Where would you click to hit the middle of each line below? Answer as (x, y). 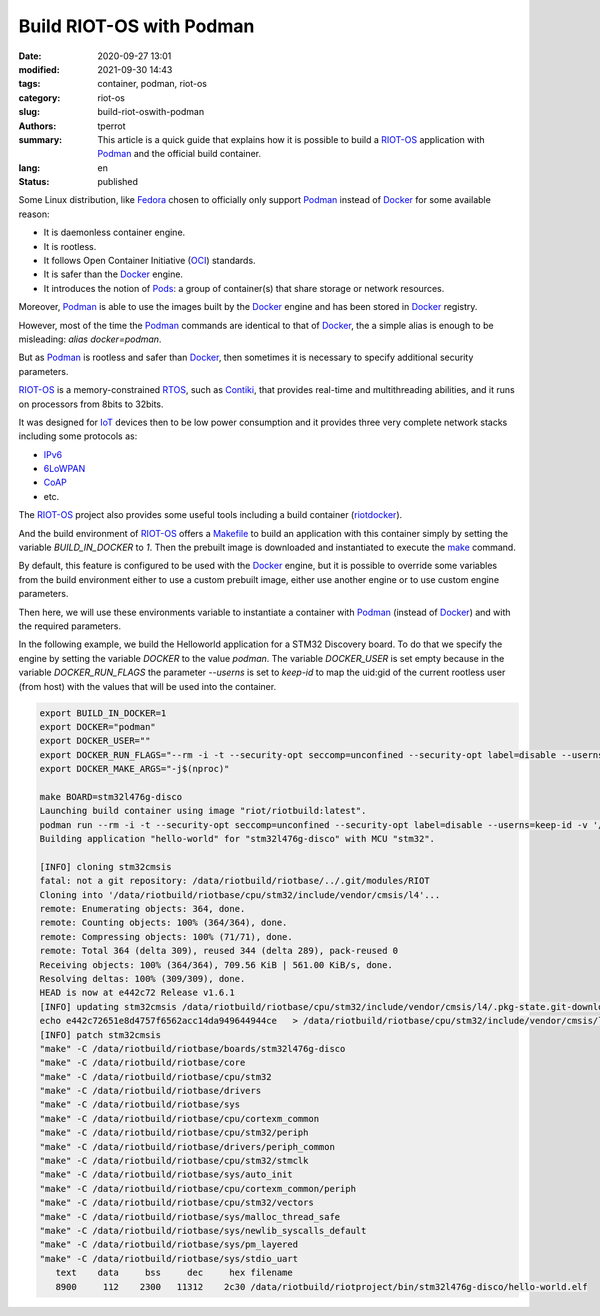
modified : (39, 69)
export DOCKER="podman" (98, 726)
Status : (34, 182)
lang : (29, 167)
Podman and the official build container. (179, 154)
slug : (29, 112)
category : (39, 97)
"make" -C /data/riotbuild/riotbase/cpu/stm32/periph (174, 1133)
